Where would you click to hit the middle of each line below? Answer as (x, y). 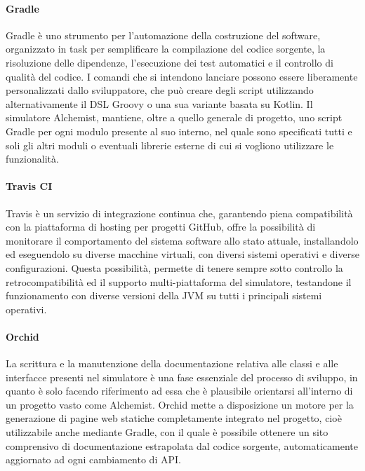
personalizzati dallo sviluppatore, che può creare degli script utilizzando (160, 90)
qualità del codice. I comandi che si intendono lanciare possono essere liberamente (182, 76)
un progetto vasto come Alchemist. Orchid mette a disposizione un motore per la (180, 404)
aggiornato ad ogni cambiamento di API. (93, 459)
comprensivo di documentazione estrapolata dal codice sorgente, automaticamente (182, 445)
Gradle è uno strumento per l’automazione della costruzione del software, (163, 35)
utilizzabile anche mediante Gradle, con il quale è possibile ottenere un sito (167, 432)
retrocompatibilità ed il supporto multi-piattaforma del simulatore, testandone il (179, 281)
